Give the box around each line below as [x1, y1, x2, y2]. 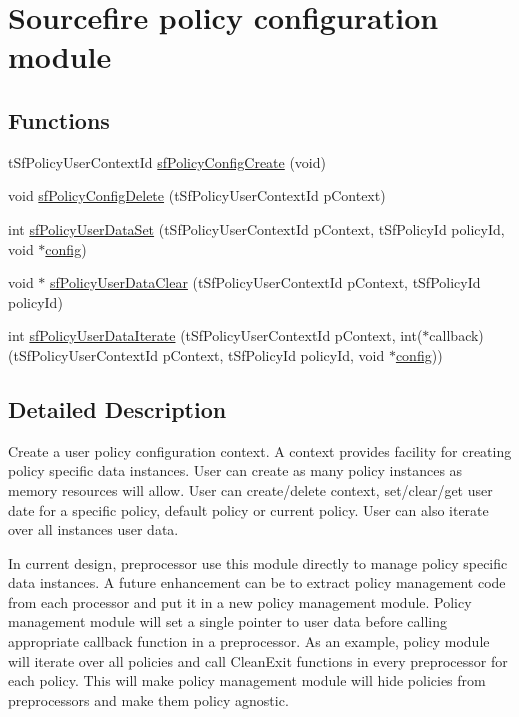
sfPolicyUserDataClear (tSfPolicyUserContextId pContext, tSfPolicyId [50, 272, 481, 293]
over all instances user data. [8, 519, 179, 540]
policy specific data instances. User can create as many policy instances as [8, 460, 463, 481]
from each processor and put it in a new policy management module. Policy [8, 591, 472, 612]
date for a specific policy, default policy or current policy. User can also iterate [8, 499, 489, 520]
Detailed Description [8, 393, 227, 424]
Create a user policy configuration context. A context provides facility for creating [8, 440, 512, 461]
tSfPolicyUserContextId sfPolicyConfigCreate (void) [8, 151, 326, 172]
